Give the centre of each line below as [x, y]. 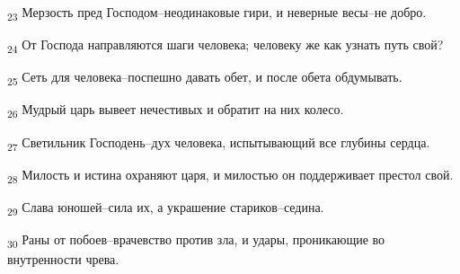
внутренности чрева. [63, 259]
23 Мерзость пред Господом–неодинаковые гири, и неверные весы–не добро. [217, 13]
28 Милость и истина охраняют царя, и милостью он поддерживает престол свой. [230, 175]
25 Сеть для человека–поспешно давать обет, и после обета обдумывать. [205, 78]
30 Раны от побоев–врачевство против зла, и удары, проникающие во [196, 240]
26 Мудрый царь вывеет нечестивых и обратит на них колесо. [176, 110]
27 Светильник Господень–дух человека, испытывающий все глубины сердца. [219, 143]
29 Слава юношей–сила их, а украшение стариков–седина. [166, 208]
